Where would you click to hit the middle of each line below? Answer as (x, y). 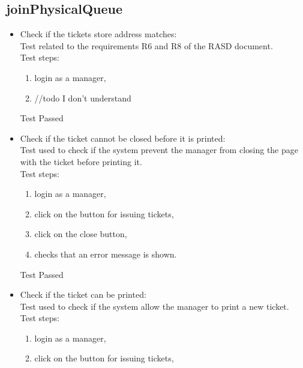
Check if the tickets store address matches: (98, 34)
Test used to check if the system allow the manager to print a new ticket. (154, 306)
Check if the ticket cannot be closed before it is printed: (123, 138)
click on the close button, (81, 234)
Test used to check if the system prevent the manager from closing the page (159, 150)
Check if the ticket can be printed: (83, 294)
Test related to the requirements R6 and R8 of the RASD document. (146, 45)
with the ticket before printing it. (81, 161)
